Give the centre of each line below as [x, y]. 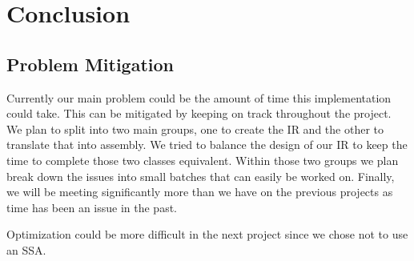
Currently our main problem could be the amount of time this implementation [199, 97]
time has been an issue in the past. [92, 207]
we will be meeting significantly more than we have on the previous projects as [200, 192]
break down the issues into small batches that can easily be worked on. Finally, [201, 176]
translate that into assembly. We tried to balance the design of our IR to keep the [207, 145]
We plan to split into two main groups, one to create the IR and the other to [195, 128]
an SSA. [26, 249]
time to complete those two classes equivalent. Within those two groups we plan [203, 160]
